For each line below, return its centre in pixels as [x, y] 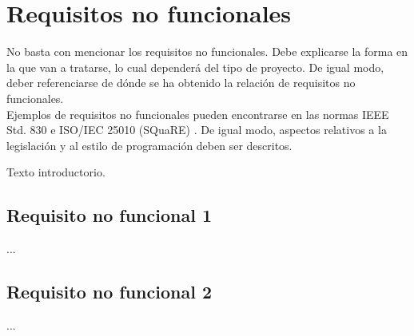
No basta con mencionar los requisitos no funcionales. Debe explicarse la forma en [207, 51]
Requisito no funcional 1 [109, 215]
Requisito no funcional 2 [109, 292]
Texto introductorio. [56, 172]
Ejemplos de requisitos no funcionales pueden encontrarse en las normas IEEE [198, 114]
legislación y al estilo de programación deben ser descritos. [149, 145]
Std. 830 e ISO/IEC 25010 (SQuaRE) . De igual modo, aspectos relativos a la [197, 130]
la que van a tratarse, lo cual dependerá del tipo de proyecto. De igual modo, [195, 67]
